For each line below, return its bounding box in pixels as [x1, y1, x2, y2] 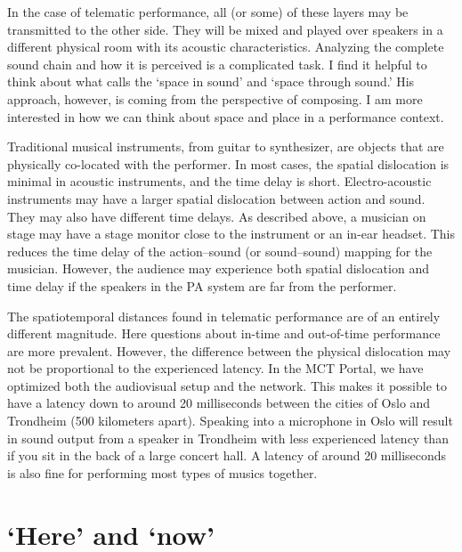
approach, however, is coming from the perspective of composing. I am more [7, 89, 423, 108]
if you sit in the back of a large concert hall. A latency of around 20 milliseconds [7, 446, 447, 465]
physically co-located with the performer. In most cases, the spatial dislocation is [7, 154, 450, 173]
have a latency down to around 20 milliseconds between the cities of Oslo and [7, 394, 431, 412]
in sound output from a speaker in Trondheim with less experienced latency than [7, 428, 449, 447]
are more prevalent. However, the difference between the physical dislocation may [7, 341, 451, 360]
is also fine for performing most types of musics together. [7, 463, 318, 482]
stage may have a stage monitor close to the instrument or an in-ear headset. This [7, 224, 455, 243]
